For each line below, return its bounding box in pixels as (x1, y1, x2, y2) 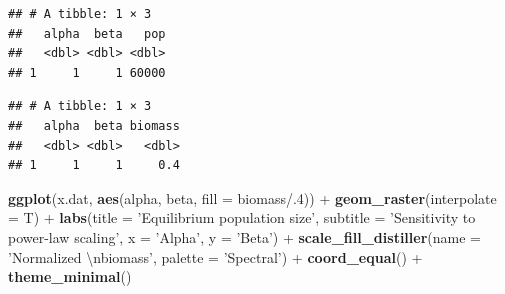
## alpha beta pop (8, 26, 166, 41)
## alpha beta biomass (8, 118, 180, 133)
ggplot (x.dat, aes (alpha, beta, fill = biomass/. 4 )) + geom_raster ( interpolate (8, 187, 497, 208)
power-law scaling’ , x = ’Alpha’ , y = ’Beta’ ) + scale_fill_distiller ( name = (8, 226, 481, 247)
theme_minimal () (8, 266, 132, 287)
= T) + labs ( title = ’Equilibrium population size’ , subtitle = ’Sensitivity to (8, 207, 476, 228)
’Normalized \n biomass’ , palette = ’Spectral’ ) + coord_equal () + (8, 246, 423, 267)
